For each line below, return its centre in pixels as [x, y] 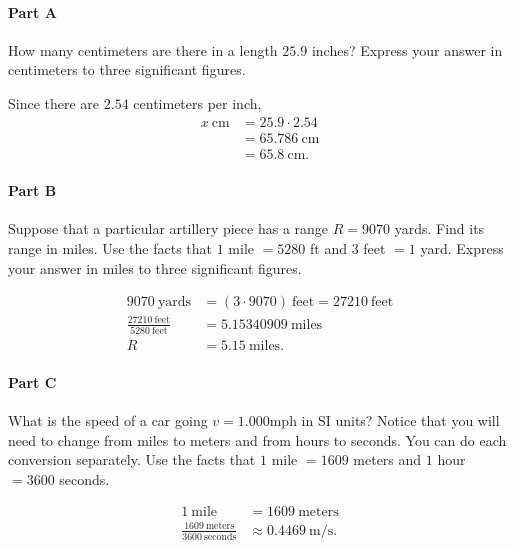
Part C [32, 381]
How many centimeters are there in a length [143, 49]
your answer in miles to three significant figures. [155, 267]
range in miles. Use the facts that [110, 248]
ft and [328, 248]
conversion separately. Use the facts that [132, 459]
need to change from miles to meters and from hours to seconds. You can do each [257, 439]
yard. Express [462, 248]
